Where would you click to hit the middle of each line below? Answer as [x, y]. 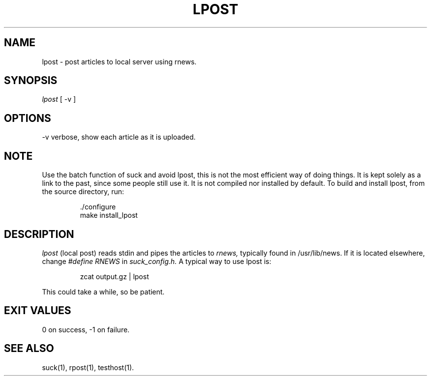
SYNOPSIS [31, 81]
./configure [98, 207]
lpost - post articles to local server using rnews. [119, 61]
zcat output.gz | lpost [114, 276]
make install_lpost [109, 215]
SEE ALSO [29, 349]
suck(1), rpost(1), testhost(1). [88, 367]
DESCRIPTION [39, 234]
